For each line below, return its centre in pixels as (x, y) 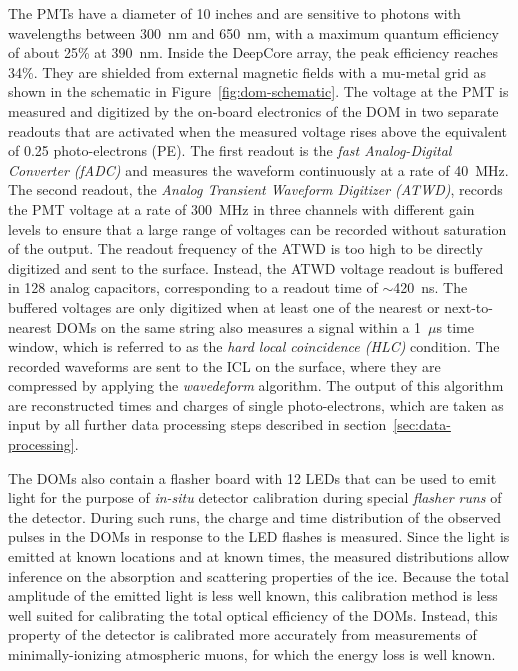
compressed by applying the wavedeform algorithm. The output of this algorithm (256, 385)
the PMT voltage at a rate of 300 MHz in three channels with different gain (241, 208)
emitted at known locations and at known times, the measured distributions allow (259, 556)
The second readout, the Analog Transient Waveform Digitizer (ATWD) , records (255, 189)
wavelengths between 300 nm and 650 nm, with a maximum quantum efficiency (253, 32)
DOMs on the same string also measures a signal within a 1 (239, 326)
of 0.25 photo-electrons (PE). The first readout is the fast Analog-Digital (230, 150)
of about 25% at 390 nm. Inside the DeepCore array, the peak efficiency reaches (253, 52)
